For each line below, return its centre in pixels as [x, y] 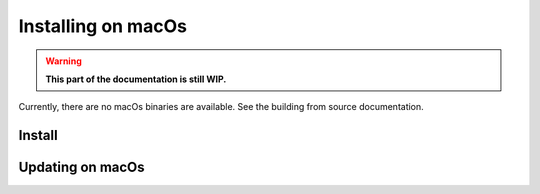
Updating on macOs [81, 167]
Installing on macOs [102, 26]
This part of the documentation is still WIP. [136, 79]
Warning [63, 61]
